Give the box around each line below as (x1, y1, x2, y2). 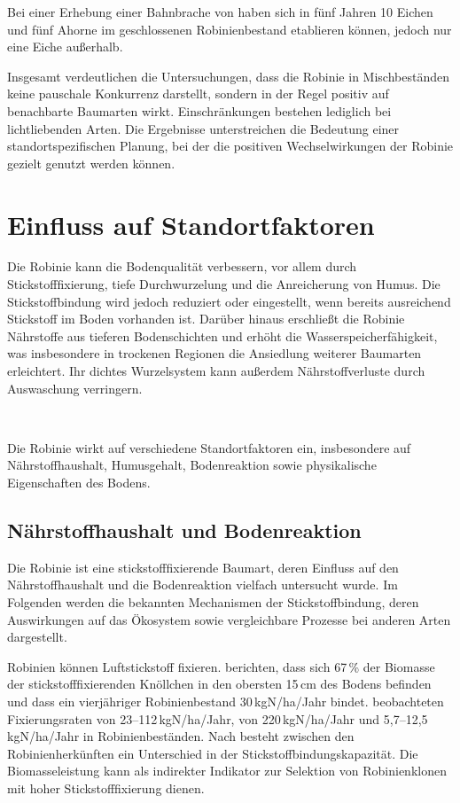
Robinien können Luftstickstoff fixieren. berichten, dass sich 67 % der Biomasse (7, 657, 435, 675)
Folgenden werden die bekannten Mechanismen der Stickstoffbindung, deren (7, 592, 419, 611)
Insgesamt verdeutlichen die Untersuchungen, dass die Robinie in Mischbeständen (7, 66, 449, 85)
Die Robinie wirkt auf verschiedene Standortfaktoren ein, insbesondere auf (7, 438, 411, 456)
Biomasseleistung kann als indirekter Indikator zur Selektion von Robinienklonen (7, 761, 447, 780)
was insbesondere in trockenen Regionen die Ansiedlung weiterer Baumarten (7, 344, 422, 363)
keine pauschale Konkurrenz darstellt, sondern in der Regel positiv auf (7, 84, 389, 103)
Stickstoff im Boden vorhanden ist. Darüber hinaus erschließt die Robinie (7, 309, 405, 328)
